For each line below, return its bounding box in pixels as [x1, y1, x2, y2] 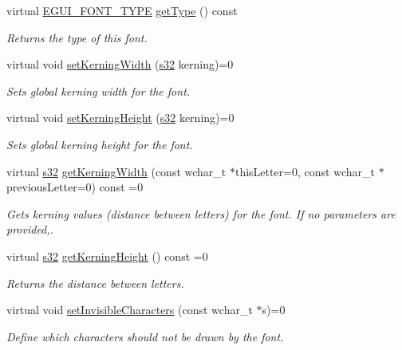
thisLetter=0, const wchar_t [235, 163, 375, 179]
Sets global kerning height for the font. [6, 136, 193, 152]
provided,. [6, 221, 53, 238]
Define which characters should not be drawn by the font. [6, 328, 284, 344]
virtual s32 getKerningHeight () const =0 [6, 247, 208, 264]
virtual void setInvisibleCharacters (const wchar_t [6, 301, 253, 318]
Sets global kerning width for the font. [6, 82, 191, 99]
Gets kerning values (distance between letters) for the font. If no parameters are [6, 205, 396, 222]
